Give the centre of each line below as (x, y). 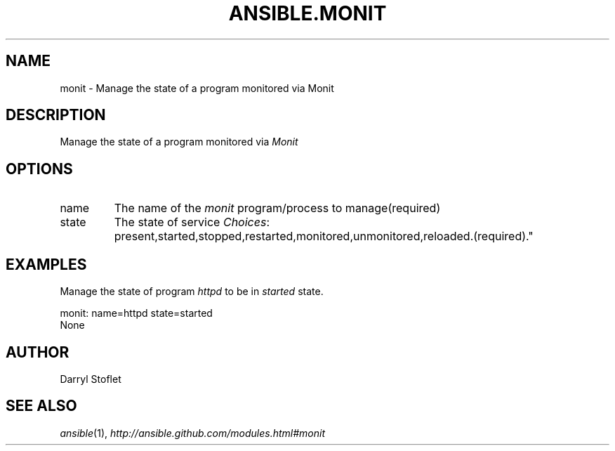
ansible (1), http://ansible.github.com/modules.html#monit (193, 433)
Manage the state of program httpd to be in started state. (192, 292)
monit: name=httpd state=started (136, 313)
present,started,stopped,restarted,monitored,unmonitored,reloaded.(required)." (324, 236)
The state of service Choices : (192, 222)
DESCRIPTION (56, 115)
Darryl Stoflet (91, 379)
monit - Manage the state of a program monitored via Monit (197, 88)
